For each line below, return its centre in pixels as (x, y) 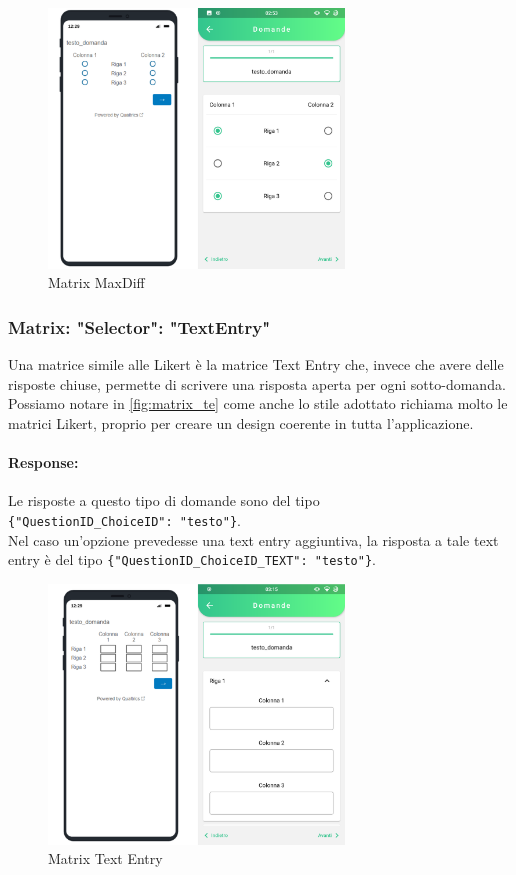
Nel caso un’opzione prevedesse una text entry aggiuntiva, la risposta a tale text (253, 539)
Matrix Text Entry (105, 858)
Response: (43, 462)
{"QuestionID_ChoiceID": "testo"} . (124, 520)
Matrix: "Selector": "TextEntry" (139, 326)
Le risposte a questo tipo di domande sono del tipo (164, 500)
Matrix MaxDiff (96, 282)
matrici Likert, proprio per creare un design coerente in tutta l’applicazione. (241, 423)
